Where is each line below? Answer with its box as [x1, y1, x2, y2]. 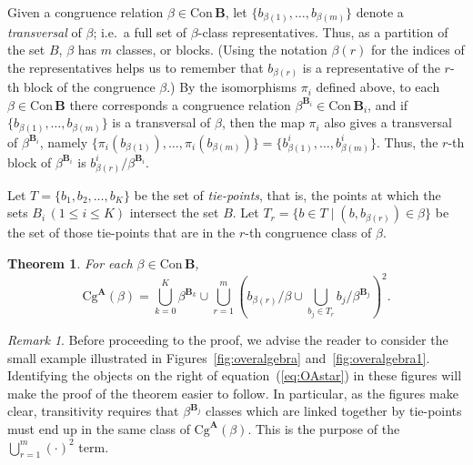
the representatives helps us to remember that [7, 57, 264, 76]
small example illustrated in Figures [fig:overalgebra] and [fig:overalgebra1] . [7, 348, 430, 367]
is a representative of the [302, 57, 440, 76]
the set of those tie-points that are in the [7, 223, 236, 242]
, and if [367, 95, 408, 114]
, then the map [221, 113, 305, 132]
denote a [356, 3, 404, 21]
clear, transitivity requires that [7, 401, 179, 420]
